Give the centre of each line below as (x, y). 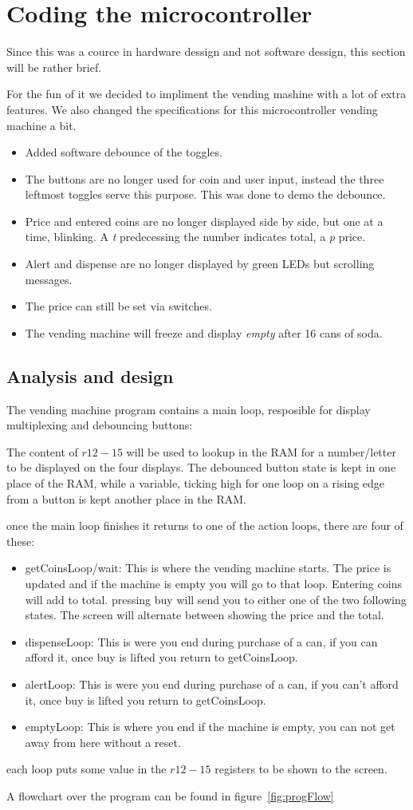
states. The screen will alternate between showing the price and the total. (205, 615)
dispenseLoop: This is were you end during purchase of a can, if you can (201, 641)
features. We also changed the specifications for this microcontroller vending (192, 109)
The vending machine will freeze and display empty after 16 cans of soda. (204, 332)
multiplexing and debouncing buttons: (100, 425)
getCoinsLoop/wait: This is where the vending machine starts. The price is (208, 568)
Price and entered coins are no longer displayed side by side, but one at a (204, 221)
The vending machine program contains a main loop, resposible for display (189, 409)
